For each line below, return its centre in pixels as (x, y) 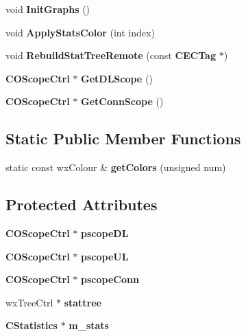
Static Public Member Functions (123, 138)
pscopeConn (110, 279)
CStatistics (32, 325)
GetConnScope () (122, 101)
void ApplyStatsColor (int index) (80, 32)
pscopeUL (105, 256)
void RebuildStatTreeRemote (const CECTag (111, 55)
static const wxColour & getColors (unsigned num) (116, 167)
